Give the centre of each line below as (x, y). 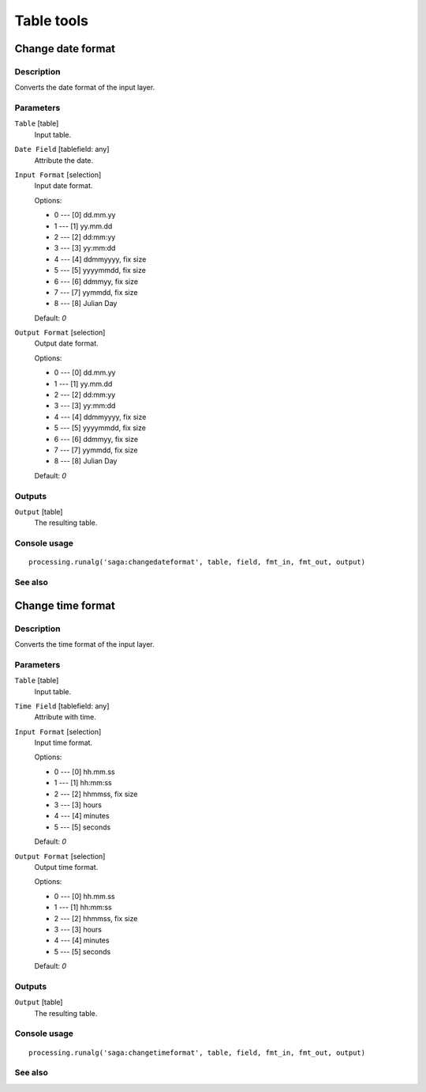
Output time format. (66, 867)
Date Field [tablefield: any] (62, 149)
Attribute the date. (64, 160)
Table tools (52, 21)
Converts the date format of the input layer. (85, 88)
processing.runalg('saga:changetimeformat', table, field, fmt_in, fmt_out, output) (197, 1052)
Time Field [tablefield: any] (62, 706)
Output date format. (66, 343)
